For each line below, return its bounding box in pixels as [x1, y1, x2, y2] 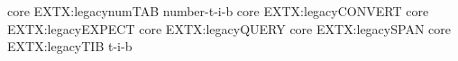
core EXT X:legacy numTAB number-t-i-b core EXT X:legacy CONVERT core [7, 2, 429, 20]
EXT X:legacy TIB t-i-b [7, 37, 133, 56]
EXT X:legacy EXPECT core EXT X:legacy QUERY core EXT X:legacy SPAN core [7, 19, 451, 38]
